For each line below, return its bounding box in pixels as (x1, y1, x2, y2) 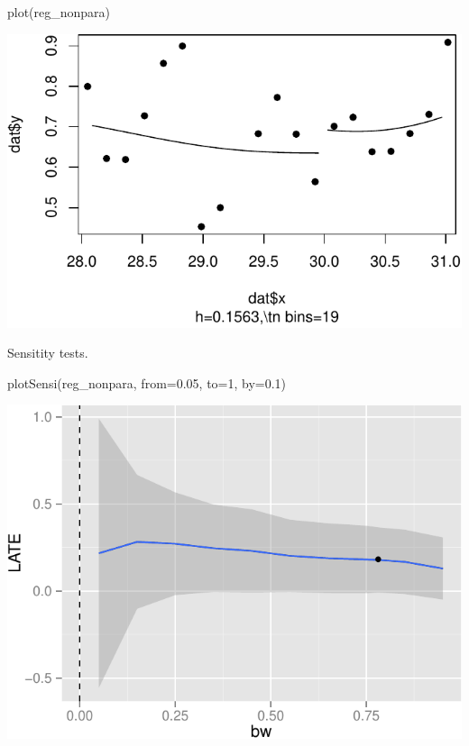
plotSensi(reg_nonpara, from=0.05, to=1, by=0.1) (7, 373, 287, 392)
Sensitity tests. (7, 343, 88, 362)
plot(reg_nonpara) (7, 3, 111, 21)
